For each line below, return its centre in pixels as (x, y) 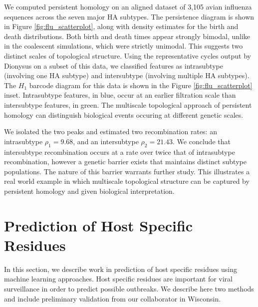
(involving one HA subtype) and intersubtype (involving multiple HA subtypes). (127, 75)
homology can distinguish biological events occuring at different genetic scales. (124, 114)
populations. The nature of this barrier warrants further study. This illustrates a (127, 171)
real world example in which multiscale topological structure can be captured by (127, 181)
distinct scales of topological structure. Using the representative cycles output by (128, 55)
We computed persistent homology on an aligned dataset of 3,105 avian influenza (128, 7)
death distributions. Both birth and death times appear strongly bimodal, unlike (127, 36)
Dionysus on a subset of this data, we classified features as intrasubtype (114, 65)
